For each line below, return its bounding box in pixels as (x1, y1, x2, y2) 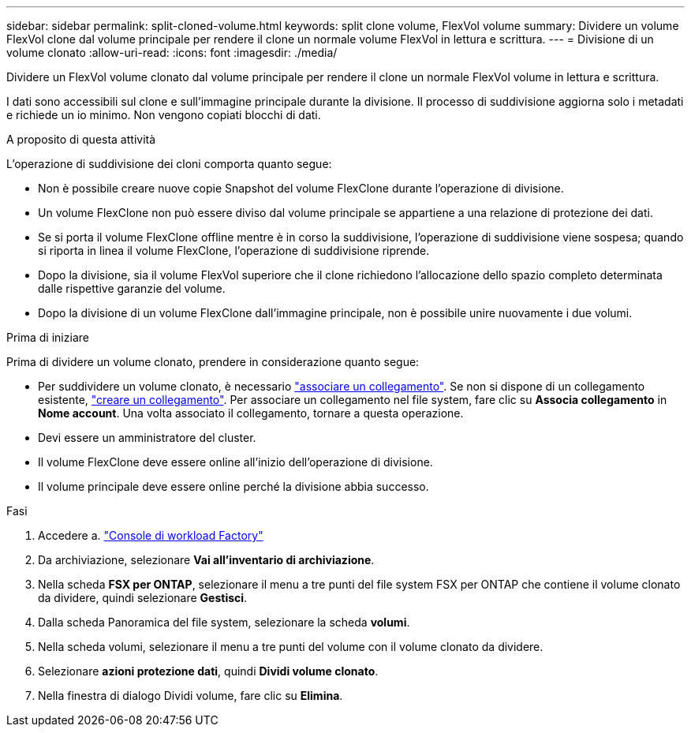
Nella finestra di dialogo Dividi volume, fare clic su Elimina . (38, 689, 343, 702)
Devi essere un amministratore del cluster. (38, 431, 256, 444)
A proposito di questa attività (6, 133, 156, 146)
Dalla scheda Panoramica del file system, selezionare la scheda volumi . (38, 615, 410, 629)
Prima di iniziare (6, 331, 89, 344)
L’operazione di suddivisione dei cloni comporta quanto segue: (6, 157, 332, 170)
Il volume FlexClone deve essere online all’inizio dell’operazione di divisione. (38, 455, 433, 469)
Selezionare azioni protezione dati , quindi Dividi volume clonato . (38, 664, 379, 678)
